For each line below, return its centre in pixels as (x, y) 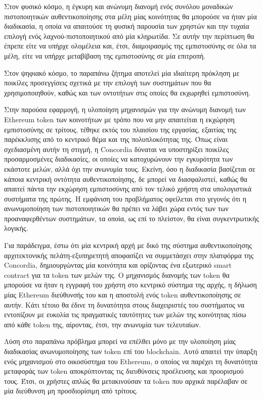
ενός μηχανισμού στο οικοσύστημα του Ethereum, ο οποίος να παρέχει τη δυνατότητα (131, 361)
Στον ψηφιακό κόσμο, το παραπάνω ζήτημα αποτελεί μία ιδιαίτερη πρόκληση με (122, 72)
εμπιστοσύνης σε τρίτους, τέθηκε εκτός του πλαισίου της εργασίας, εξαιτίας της (120, 129)
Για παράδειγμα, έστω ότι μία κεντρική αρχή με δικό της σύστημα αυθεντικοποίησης (128, 245)
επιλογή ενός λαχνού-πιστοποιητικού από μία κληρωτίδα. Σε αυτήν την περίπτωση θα (129, 36)
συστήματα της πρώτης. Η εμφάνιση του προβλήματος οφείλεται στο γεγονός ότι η (125, 198)
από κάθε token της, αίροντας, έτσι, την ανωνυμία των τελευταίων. (103, 324)
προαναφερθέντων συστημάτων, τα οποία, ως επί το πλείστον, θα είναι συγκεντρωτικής (131, 218)
